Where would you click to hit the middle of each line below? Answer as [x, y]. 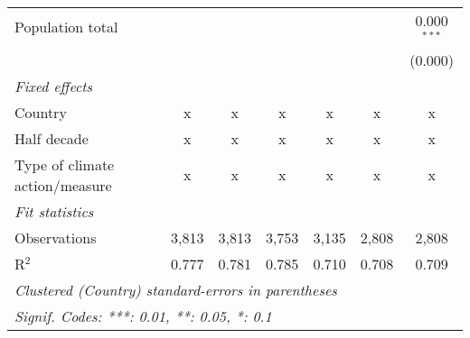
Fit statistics [54, 211]
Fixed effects [54, 86]
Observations [56, 237]
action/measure [63, 185]
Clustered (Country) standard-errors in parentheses [176, 289]
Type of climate [65, 164]
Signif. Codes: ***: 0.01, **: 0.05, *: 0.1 [143, 315]
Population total [66, 27]
